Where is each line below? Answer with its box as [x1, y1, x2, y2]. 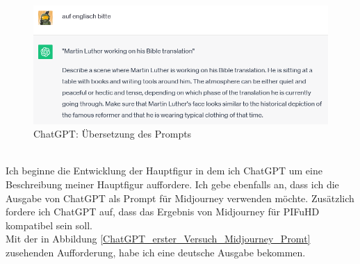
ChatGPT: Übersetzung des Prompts [33, 126, 192, 141]
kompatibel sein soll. [6, 217, 92, 232]
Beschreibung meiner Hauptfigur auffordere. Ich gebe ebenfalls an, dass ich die [6, 177, 339, 191]
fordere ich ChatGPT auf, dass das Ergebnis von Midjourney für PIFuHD [6, 204, 320, 219]
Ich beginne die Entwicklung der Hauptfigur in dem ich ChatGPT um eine [6, 163, 322, 178]
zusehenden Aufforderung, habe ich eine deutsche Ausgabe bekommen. [6, 245, 306, 259]
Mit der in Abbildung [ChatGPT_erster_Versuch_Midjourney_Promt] [6, 231, 311, 246]
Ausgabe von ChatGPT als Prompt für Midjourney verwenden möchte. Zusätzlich [6, 190, 354, 205]
